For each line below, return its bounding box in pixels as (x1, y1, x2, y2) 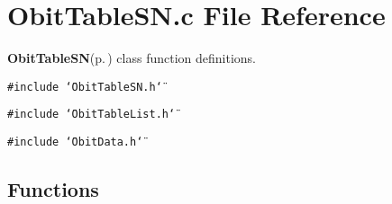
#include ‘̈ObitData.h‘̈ (7, 136, 143, 149)
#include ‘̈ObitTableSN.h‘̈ (7, 80, 162, 93)
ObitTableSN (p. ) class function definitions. (7, 49, 257, 67)
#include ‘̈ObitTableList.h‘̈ (7, 108, 176, 121)
